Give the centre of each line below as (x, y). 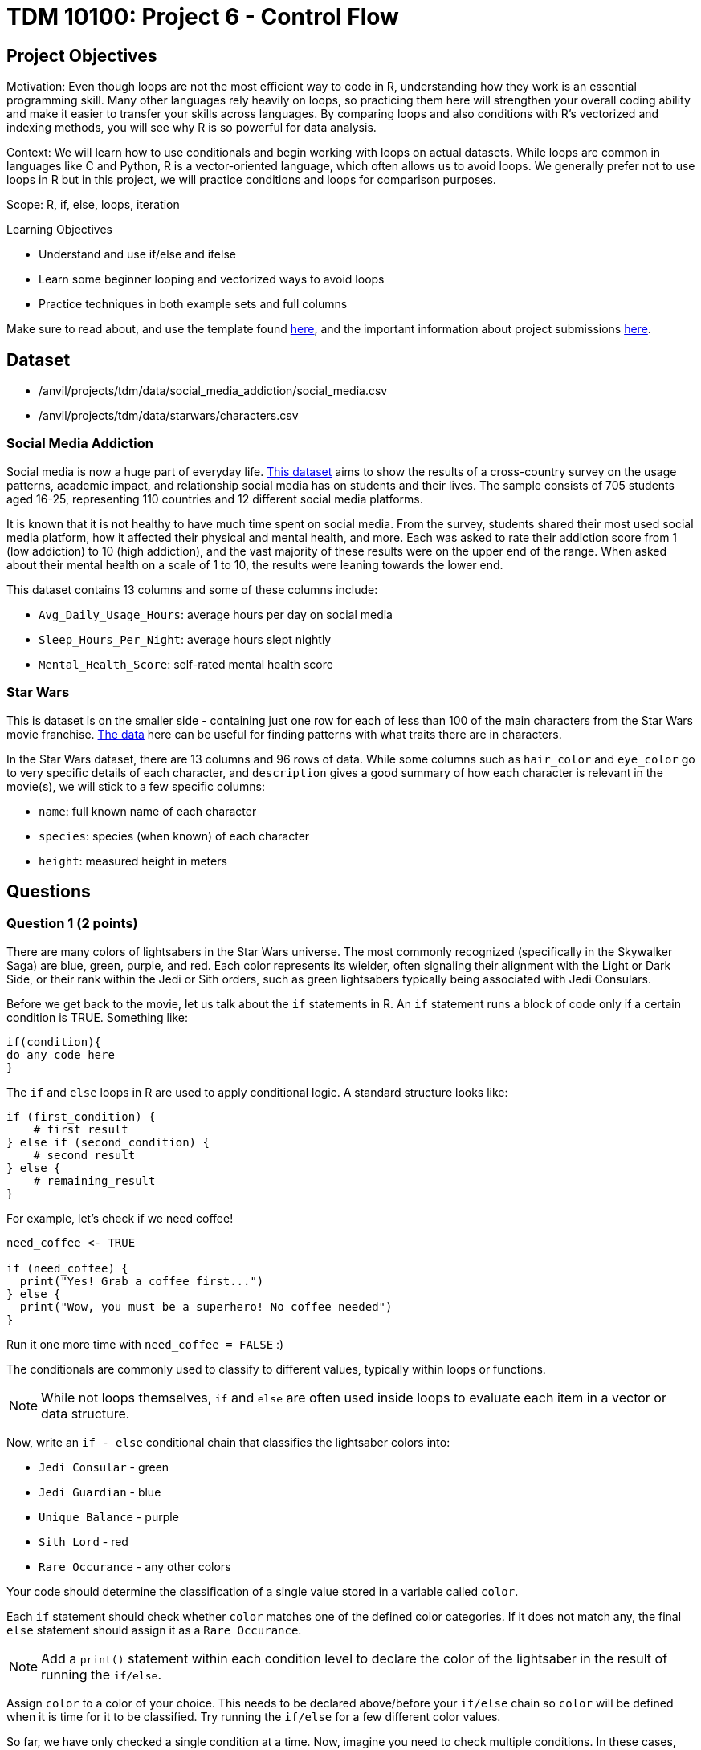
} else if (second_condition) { (108, 1142)
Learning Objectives (59, 230)
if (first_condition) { (81, 1116)
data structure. (86, 1413)
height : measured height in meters (133, 861)
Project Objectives (82, 55)
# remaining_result (94, 1180)
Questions (49, 891)
